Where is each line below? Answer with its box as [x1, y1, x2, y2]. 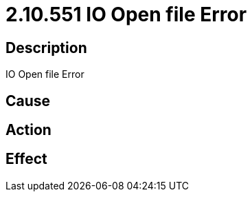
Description [5, 39, 87, 56]
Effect [5, 150, 47, 168]
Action [5, 121, 51, 139]
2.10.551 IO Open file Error [5, 3, 247, 26]
